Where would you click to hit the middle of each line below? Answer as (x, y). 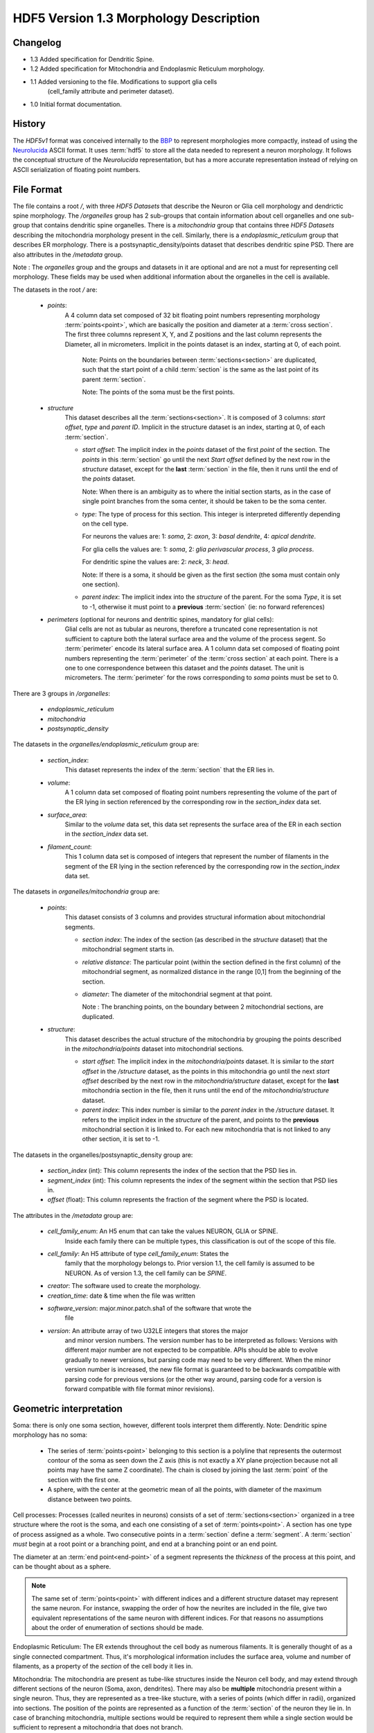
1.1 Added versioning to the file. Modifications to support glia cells (124, 81)
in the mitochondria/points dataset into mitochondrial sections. (154, 1048)
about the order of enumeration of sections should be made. (118, 1627)
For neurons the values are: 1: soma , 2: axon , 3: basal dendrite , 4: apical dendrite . (199, 537)
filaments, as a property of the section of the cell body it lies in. (103, 1666)
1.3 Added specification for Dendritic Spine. (92, 60)
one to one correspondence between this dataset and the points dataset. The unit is (185, 668)
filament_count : (70, 846)
